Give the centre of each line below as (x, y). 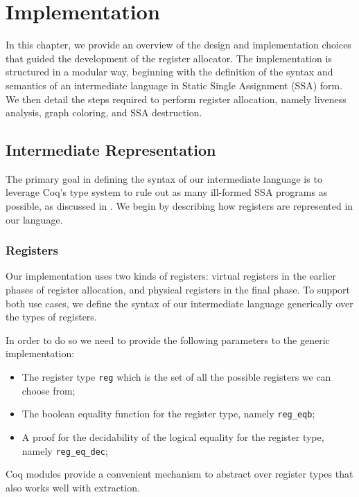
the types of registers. (51, 317)
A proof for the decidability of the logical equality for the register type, (173, 436)
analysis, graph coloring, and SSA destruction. (104, 112)
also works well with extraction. (73, 487)
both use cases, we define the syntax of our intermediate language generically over (179, 303)
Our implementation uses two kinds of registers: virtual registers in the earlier (171, 276)
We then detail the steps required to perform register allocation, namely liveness (176, 99)
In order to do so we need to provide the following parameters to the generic (168, 340)
